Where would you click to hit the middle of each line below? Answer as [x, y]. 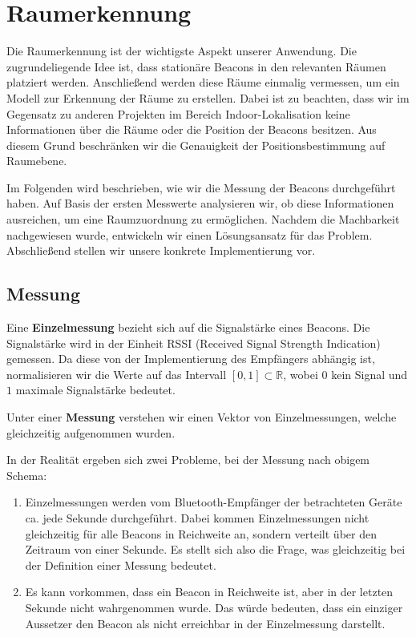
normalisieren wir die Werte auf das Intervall [117, 374]
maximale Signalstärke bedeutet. [95, 390]
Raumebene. [37, 161]
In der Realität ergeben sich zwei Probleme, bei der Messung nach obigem [188, 460]
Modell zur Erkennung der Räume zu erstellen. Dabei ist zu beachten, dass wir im [208, 97]
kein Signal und [370, 374]
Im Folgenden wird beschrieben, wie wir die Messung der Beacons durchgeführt [201, 187]
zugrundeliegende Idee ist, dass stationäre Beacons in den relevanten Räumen [196, 66]
